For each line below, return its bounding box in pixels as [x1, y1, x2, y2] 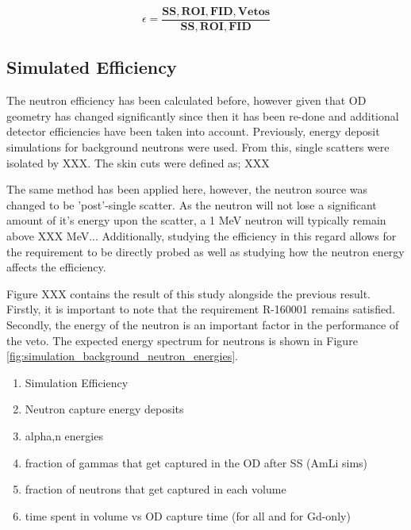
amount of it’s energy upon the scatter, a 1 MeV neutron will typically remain [6, 212, 386, 229]
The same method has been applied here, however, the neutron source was [6, 181, 368, 198]
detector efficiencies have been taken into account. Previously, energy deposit [6, 123, 380, 140]
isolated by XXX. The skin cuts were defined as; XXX [6, 154, 270, 171]
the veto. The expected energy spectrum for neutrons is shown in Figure [6, 332, 358, 348]
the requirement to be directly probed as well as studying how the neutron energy [6, 243, 405, 259]
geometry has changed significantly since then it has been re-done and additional [6, 107, 399, 124]
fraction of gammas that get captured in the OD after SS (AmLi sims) [25, 454, 368, 470]
